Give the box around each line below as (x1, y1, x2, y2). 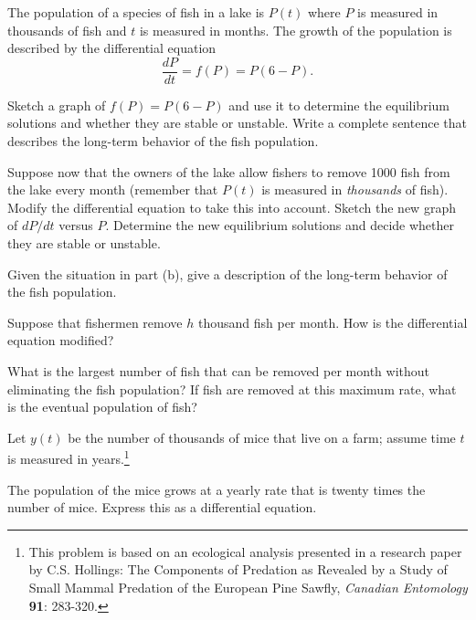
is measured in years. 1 (7, 447, 130, 468)
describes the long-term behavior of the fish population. (7, 131, 319, 151)
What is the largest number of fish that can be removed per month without (7, 361, 429, 380)
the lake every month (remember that (7, 180, 218, 199)
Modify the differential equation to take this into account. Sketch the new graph (7, 197, 456, 216)
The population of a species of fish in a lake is (7, 3, 265, 21)
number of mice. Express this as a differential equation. (7, 498, 317, 517)
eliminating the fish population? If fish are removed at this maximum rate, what (7, 379, 457, 398)
